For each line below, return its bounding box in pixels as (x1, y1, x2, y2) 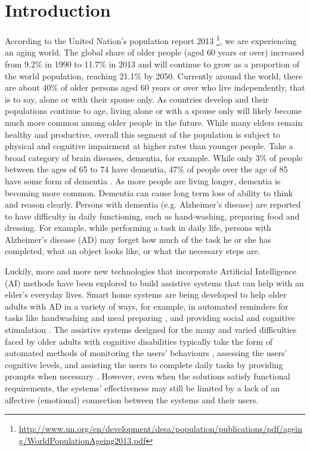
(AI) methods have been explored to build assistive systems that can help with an (5, 276, 304, 289)
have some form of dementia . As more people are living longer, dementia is (5, 174, 281, 187)
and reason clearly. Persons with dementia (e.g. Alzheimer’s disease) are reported (5, 198, 301, 211)
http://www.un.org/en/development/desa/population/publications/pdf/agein (18, 422, 302, 435)
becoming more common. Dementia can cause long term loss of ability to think (5, 186, 293, 199)
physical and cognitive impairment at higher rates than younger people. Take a (5, 140, 293, 152)
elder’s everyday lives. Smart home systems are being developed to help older (5, 288, 287, 301)
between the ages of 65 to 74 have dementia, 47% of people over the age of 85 (5, 163, 288, 175)
